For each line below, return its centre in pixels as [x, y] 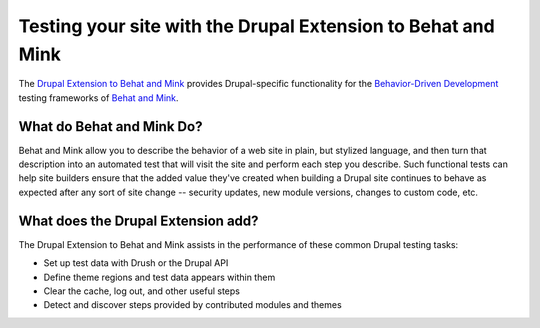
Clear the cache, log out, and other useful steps [141, 291]
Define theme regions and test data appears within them [159, 277]
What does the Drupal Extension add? [138, 220]
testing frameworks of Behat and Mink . [98, 97]
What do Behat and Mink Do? [110, 126]
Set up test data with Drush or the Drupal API [136, 263]
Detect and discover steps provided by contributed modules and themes [192, 305]
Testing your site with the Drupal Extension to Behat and [256, 26]
